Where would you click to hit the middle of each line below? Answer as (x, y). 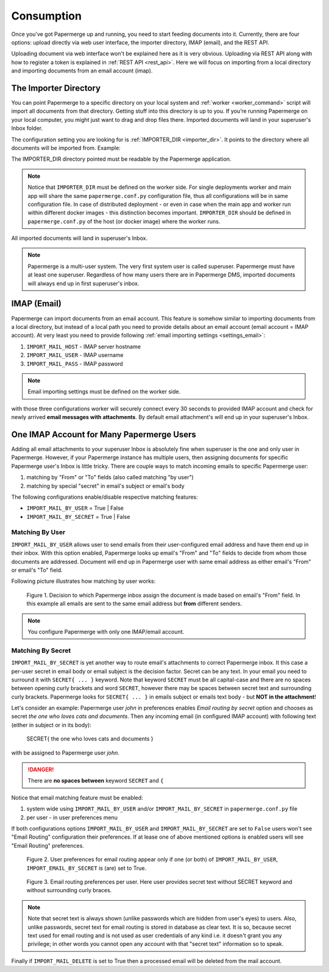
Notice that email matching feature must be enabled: (77, 797)
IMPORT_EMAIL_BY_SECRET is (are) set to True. (86, 868)
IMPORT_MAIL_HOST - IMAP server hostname (84, 347)
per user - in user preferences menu (72, 817)
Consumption (47, 16)
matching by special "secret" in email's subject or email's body (106, 486)
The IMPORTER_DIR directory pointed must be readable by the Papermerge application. (121, 159)
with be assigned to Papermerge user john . (65, 753)
